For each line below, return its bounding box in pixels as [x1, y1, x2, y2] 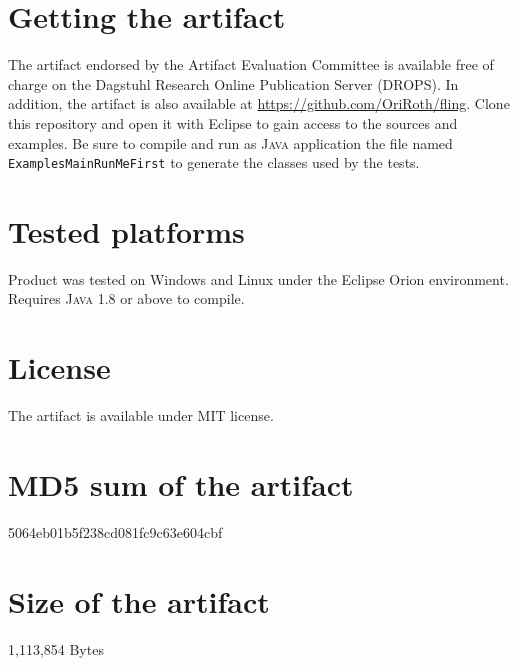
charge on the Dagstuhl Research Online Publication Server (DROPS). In [8, 73, 459, 94]
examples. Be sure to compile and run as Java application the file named [8, 132, 453, 153]
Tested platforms [8, 210, 245, 251]
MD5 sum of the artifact [8, 463, 354, 504]
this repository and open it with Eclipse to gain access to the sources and [8, 112, 458, 133]
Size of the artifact [8, 580, 270, 621]
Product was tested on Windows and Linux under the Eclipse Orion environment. [8, 268, 509, 289]
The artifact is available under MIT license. [8, 405, 274, 426]
